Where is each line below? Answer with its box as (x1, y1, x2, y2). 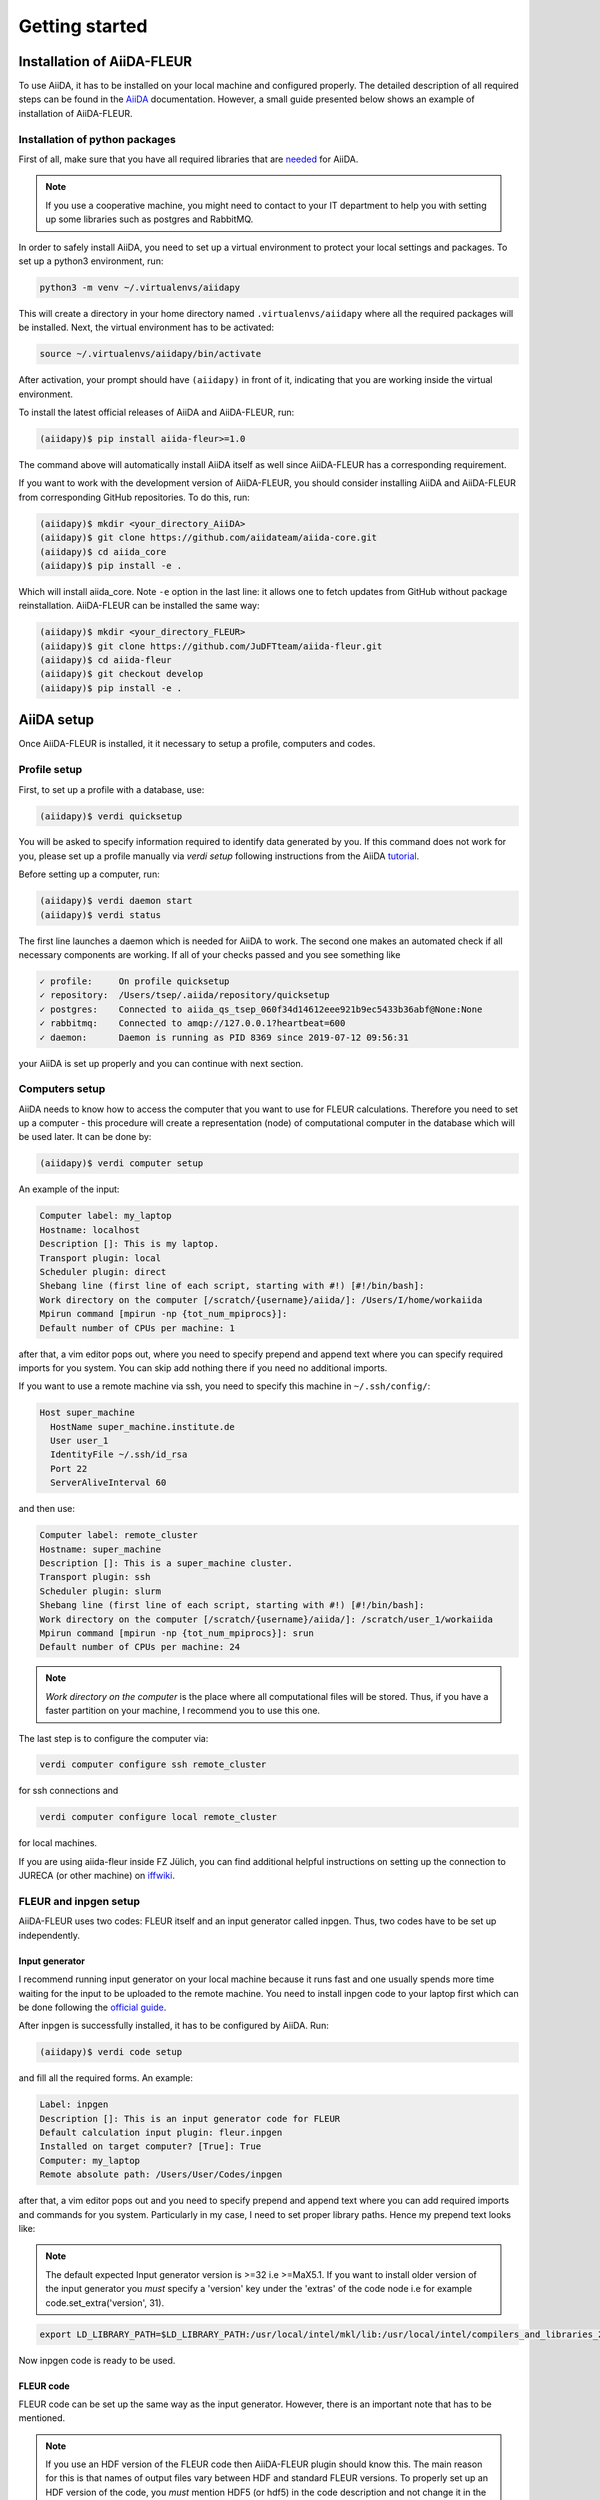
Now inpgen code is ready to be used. (18, 2354, 176, 2366)
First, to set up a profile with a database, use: (18, 783, 205, 795)
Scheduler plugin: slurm (39, 1585, 162, 1597)
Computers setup (18, 1082, 106, 1096)
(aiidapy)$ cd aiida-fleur (39, 655, 172, 666)
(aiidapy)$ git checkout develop (39, 668, 204, 680)
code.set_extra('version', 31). (45, 2296, 165, 2309)
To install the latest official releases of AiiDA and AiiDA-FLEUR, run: (18, 406, 295, 419)
